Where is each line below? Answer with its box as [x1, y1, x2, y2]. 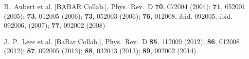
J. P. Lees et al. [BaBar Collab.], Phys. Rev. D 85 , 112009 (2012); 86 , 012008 [4, 36, 240, 46]
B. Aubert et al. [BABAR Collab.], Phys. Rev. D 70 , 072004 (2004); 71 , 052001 [4, 1, 246, 11]
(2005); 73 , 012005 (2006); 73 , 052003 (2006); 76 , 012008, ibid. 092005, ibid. [4, 11, 232, 21]
